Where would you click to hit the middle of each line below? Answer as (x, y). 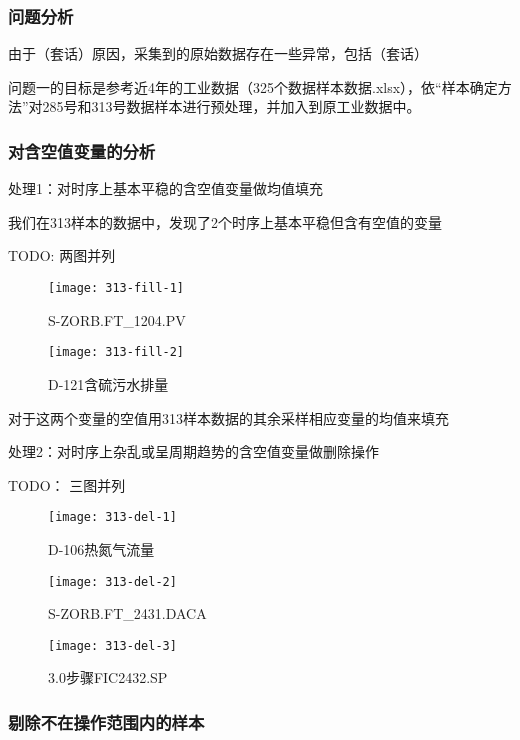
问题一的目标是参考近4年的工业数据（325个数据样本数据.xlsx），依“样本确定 (253, 86)
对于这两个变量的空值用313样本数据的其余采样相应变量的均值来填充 (228, 417)
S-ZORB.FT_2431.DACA (127, 613)
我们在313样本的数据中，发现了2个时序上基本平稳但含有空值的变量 (225, 221)
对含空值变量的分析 (82, 150)
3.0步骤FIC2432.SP (108, 677)
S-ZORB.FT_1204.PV (117, 319)
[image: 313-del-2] (112, 581)
